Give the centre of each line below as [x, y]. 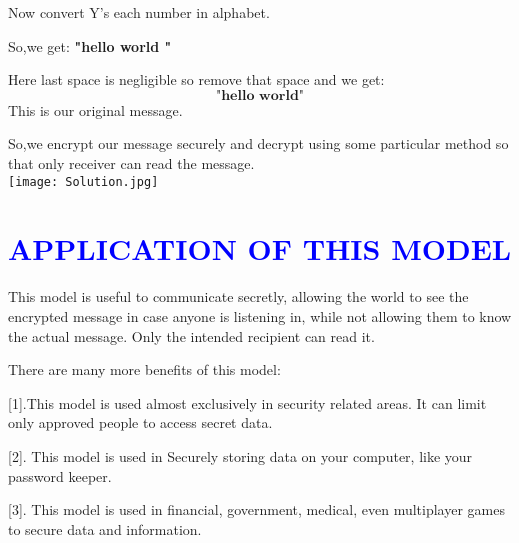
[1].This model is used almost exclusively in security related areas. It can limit [247, 402]
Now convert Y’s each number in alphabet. [139, 12]
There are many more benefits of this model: [144, 369]
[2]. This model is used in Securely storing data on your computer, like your [240, 455]
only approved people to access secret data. [140, 422]
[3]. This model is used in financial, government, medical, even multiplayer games [256, 509]
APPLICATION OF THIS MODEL [260, 248]
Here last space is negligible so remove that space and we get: [196, 79]
